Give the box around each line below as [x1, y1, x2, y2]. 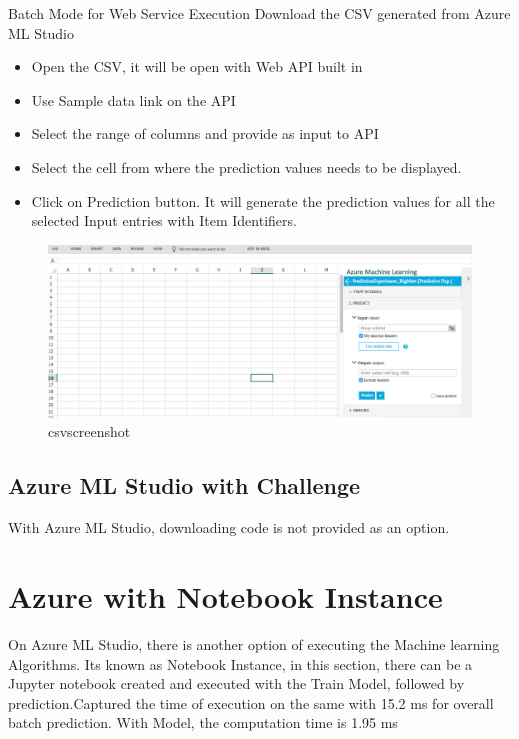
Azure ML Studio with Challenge [8, 470, 361, 501]
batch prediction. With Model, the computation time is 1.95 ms [8, 712, 398, 733]
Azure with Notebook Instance [8, 576, 443, 616]
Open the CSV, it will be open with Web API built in [31, 56, 363, 77]
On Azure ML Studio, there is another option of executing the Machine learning [8, 633, 500, 654]
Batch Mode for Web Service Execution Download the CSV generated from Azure [8, 3, 511, 23]
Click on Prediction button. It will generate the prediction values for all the [31, 190, 495, 211]
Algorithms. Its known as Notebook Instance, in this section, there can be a [8, 653, 473, 674]
